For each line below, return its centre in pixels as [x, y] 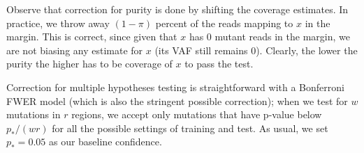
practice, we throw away [58, 23]
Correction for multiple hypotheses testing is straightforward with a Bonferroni [175, 87]
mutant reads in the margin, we [282, 37]
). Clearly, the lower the [307, 50]
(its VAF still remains [201, 50]
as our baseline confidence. [105, 142]
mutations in [34, 114]
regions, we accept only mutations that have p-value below [197, 114]
